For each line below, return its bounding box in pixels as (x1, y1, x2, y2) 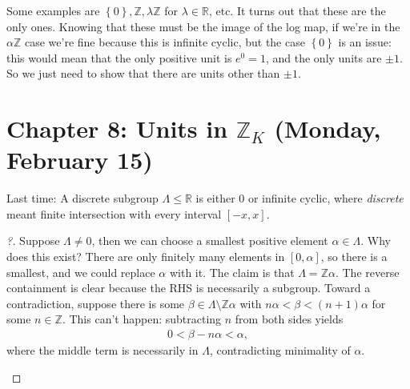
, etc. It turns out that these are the (208, 2, 386, 18)
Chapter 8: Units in (6, 112, 228, 145)
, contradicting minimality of (209, 342, 351, 359)
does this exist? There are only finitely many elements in (6, 248, 285, 265)
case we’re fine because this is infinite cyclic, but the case (24, 34, 305, 50)
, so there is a (320, 248, 388, 265)
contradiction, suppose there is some (6, 295, 185, 311)
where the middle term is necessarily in (6, 342, 199, 359)
